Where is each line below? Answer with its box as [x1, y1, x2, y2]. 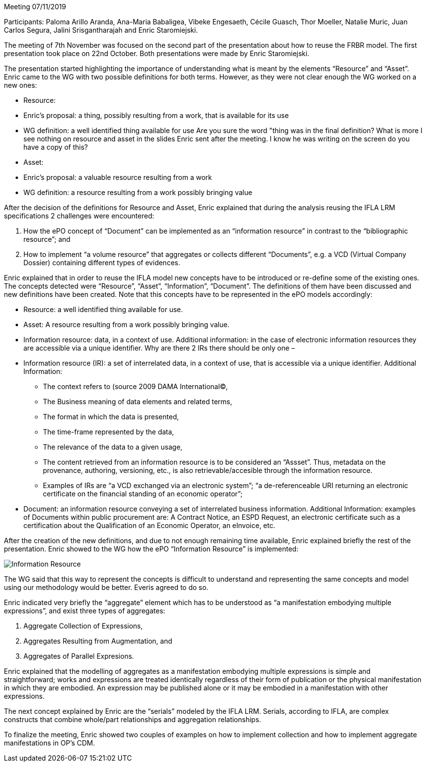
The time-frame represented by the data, [43, 428, 174, 436]
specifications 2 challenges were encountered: [4, 212, 155, 220]
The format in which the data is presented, [43, 412, 179, 421]
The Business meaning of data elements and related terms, [43, 397, 232, 406]
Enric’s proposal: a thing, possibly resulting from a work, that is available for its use [23, 111, 289, 119]
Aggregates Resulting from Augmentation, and [23, 637, 173, 645]
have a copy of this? [23, 143, 88, 151]
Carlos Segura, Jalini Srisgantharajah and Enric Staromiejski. [4, 26, 198, 34]
